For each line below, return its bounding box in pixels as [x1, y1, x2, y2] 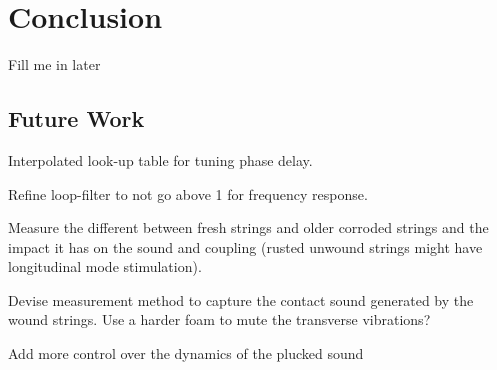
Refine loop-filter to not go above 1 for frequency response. [8, 183, 368, 204]
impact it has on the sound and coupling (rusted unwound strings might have [8, 236, 483, 257]
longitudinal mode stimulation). [8, 256, 202, 277]
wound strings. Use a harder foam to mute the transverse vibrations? [8, 309, 431, 330]
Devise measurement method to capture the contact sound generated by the [8, 289, 474, 310]
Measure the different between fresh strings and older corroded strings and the [8, 217, 489, 238]
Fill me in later [8, 54, 101, 75]
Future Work [8, 103, 145, 134]
